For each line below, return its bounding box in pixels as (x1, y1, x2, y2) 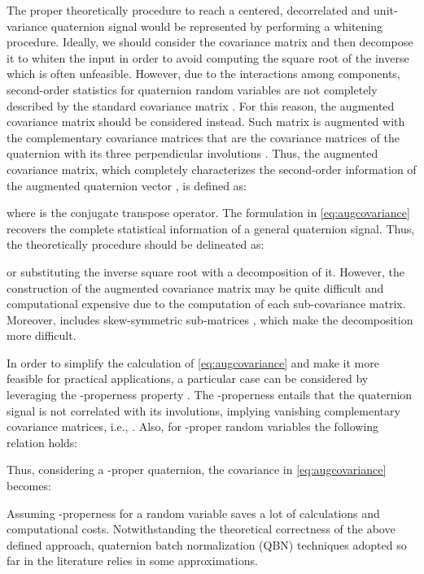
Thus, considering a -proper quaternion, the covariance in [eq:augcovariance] (7, 461, 387, 478)
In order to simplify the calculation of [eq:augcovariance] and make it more (7, 354, 379, 371)
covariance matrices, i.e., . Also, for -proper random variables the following (7, 418, 379, 435)
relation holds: (7, 433, 78, 450)
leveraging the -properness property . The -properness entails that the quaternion (7, 386, 413, 403)
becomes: (7, 477, 51, 494)
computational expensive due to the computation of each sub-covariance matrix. (7, 295, 406, 312)
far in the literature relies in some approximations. (7, 552, 258, 569)
